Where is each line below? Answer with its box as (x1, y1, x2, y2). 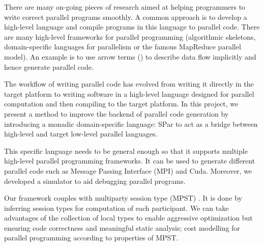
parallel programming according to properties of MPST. (4, 232, 179, 243)
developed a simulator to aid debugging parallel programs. (4, 175, 186, 186)
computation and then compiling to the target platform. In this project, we (4, 98, 239, 109)
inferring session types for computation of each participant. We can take (4, 202, 229, 213)
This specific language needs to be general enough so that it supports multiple (4, 145, 248, 156)
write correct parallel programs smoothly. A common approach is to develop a (4, 11, 247, 22)
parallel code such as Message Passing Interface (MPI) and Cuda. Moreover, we (4, 165, 252, 176)
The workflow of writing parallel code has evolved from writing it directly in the (4, 78, 254, 89)
